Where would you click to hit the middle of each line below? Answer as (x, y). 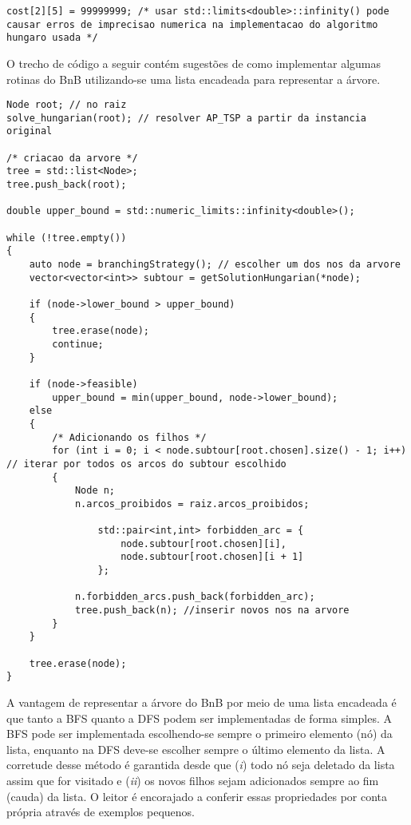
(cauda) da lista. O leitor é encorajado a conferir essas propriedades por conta (197, 796)
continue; (78, 344)
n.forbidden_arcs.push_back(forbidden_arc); (195, 597)
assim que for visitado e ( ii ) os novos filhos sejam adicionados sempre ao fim (193, 780)
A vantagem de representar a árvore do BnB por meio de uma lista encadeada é (202, 702)
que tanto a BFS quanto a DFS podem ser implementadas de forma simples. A (199, 718)
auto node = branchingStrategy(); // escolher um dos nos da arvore (215, 265)
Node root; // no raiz (67, 105)
